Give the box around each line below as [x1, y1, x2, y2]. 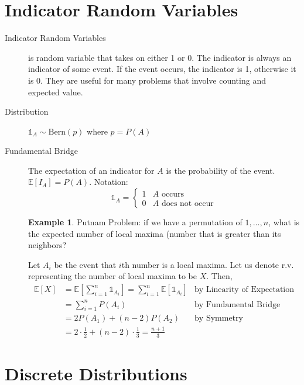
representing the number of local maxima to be [28, 270, 197, 282]
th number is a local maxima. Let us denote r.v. [121, 258, 294, 270]
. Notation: [89, 176, 128, 188]
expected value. [28, 85, 83, 98]
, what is [268, 216, 300, 228]
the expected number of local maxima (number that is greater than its [28, 227, 281, 239]
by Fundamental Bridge [194, 300, 281, 309]
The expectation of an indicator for [28, 164, 155, 176]
